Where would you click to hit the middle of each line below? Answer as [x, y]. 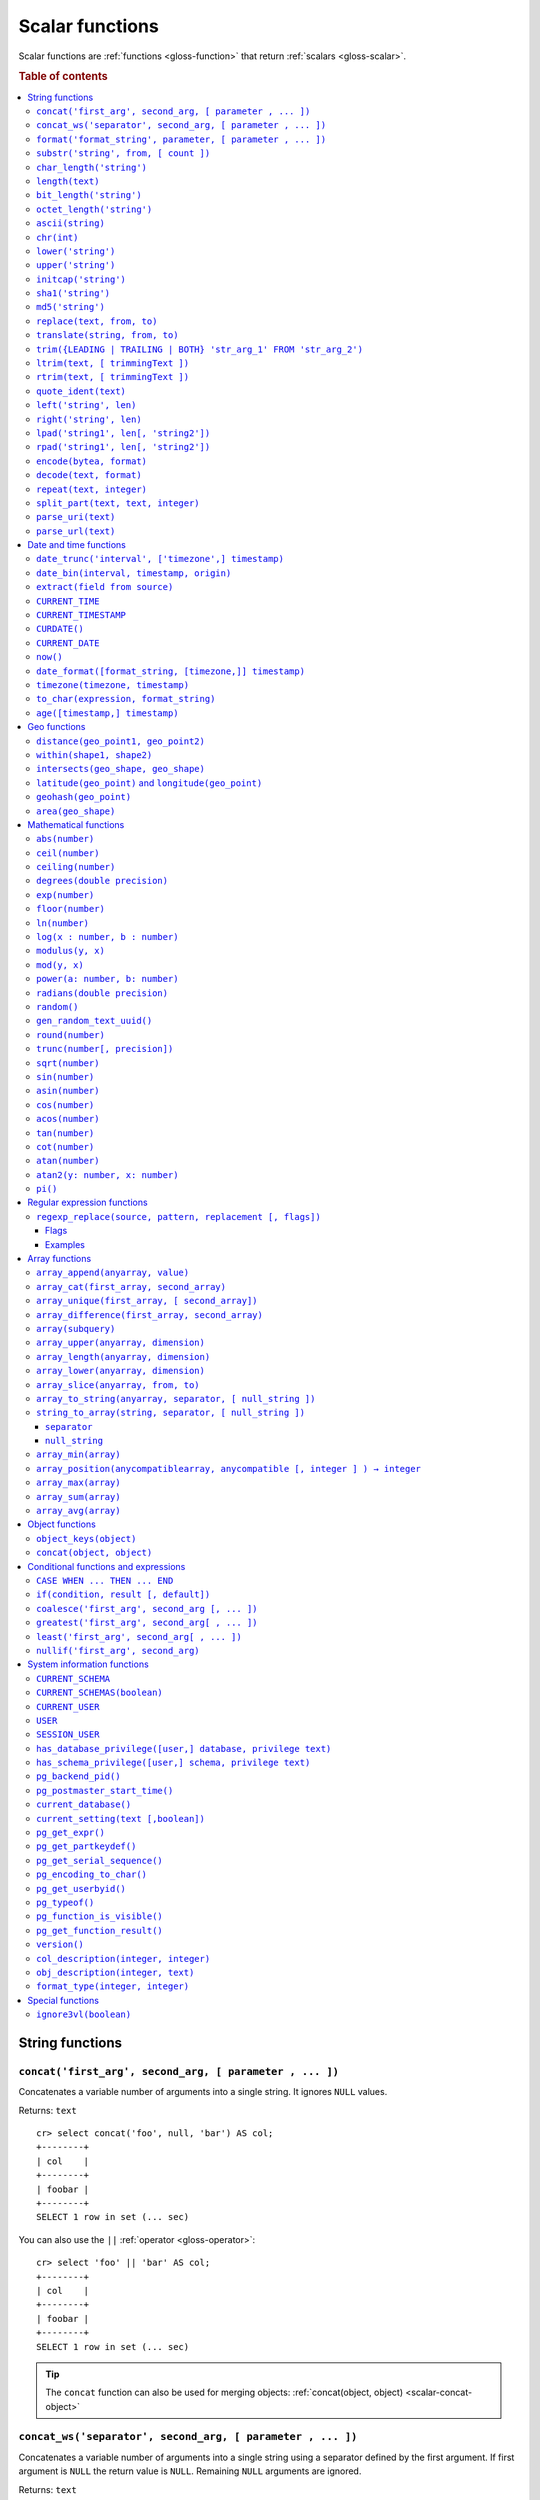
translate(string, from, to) [107, 335]
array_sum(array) [78, 1496]
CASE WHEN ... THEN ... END [105, 1580]
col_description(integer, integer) [123, 1958]
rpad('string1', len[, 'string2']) [123, 447]
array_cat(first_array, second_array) [131, 1286]
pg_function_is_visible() [100, 1916]
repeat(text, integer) [92, 489]
